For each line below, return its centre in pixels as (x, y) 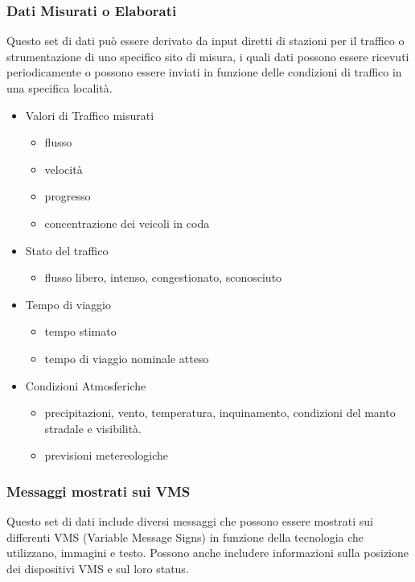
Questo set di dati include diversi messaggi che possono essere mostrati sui (190, 521)
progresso (68, 196)
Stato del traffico (67, 250)
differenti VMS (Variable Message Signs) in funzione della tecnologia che (185, 537)
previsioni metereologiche (106, 455)
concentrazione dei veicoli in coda (127, 223)
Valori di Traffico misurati (90, 115)
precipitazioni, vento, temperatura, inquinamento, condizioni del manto (220, 413)
